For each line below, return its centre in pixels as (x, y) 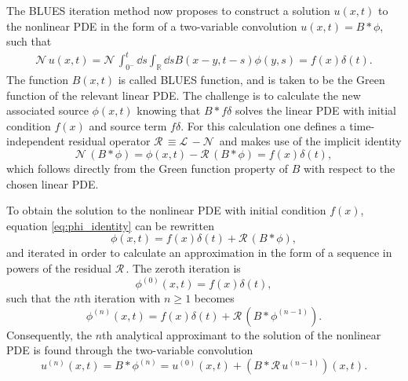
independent (36, 141)
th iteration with (120, 298)
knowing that (169, 110)
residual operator (109, 141)
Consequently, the (49, 334)
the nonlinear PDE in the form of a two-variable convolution (152, 26)
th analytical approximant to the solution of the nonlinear (242, 334)
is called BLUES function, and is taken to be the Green (251, 80)
